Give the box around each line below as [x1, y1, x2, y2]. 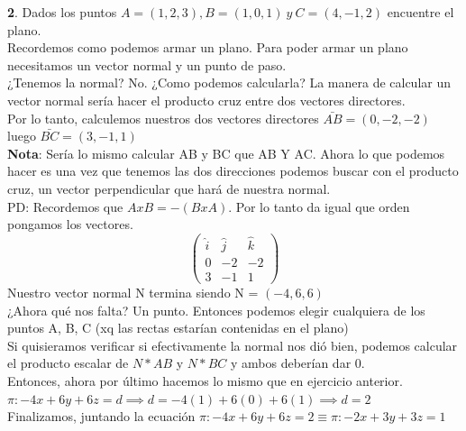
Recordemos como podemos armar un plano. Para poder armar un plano [7, 38, 408, 57]
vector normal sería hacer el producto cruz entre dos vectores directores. [7, 90, 406, 109]
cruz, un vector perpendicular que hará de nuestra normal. [7, 179, 331, 197]
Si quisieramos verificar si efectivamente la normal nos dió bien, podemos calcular [7, 335, 458, 354]
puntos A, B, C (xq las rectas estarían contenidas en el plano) [7, 318, 349, 337]
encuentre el [387, 3, 454, 21]
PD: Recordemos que [7, 197, 123, 215]
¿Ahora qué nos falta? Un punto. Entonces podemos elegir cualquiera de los [7, 300, 425, 319]
